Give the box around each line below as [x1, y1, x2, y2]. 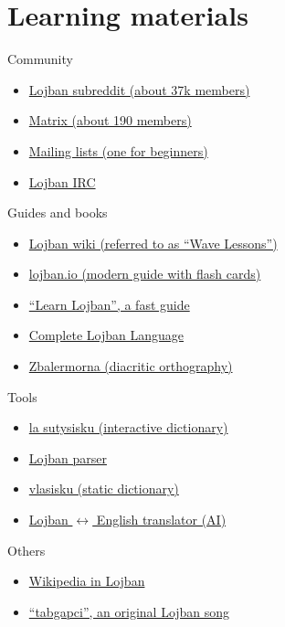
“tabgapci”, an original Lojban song [28, 601, 230, 621]
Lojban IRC [28, 172, 96, 191]
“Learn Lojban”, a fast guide [28, 294, 190, 313]
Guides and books [7, 203, 108, 222]
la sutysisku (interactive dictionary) [28, 418, 228, 437]
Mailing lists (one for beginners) [28, 141, 208, 160]
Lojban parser [28, 448, 107, 467]
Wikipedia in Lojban [28, 571, 145, 590]
